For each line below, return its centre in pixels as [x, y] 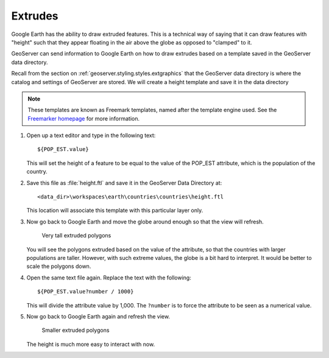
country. [37, 172]
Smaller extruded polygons [76, 330]
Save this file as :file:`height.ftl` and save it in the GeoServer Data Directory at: [124, 183]
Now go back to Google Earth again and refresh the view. [98, 316]
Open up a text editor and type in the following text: [91, 135]
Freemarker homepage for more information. [84, 118]
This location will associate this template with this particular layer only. [115, 211]
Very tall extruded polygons [76, 236]
